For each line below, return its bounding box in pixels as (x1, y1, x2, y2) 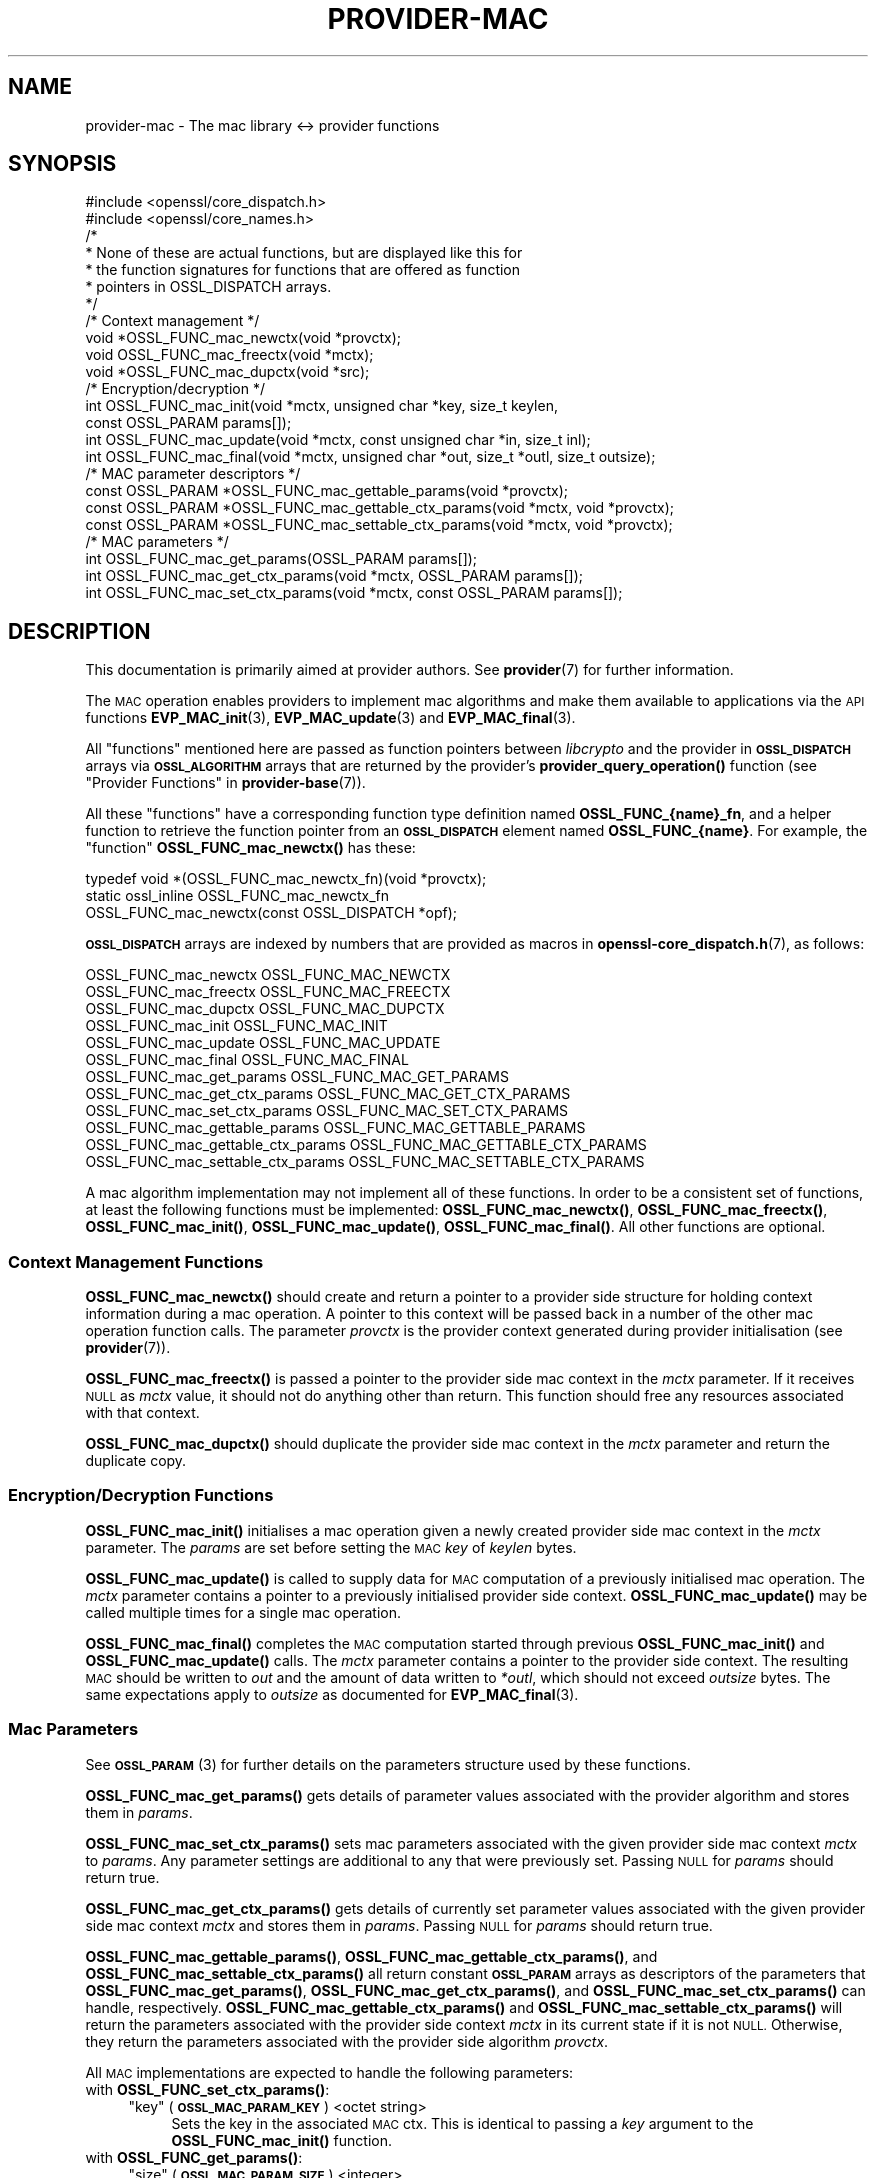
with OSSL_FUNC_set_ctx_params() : (85, 2080, 330, 2098)
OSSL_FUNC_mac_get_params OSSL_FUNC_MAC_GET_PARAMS (85, 1068, 509, 1086)
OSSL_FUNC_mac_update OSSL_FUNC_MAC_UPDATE (85, 1034, 441, 1052)
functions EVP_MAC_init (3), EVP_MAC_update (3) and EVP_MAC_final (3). (85, 709, 576, 727)
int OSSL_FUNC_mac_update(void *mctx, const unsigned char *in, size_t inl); (85, 431, 591, 449)
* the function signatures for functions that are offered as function (85, 261, 521, 279)
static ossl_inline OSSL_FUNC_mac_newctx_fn (85, 887, 390, 905)
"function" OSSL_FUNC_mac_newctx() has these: (85, 839, 416, 857)
